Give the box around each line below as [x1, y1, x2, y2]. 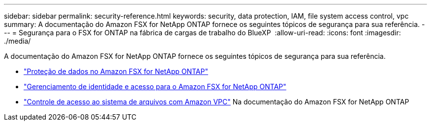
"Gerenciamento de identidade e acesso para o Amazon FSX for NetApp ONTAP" [24, 82, 286, 91]
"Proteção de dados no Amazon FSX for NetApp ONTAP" [24, 67, 208, 75]
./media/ [4, 37, 31, 45]
